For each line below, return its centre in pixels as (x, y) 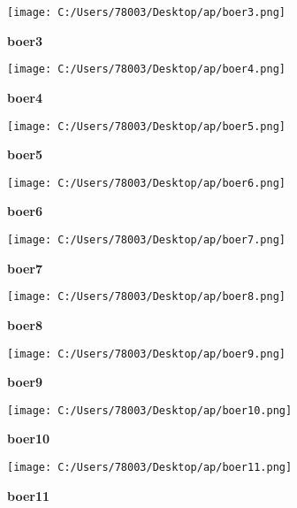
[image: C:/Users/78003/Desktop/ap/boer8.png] (146, 297)
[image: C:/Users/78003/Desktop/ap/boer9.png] (146, 354)
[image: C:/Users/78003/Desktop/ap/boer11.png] (150, 467)
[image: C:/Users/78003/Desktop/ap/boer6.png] (146, 183)
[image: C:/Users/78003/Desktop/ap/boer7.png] (146, 240)
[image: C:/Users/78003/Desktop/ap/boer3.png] (146, 12)
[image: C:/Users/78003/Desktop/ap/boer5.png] (146, 126)
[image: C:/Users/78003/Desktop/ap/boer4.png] (146, 69)
